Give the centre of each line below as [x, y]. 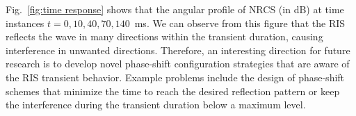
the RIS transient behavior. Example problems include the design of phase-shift [175, 77]
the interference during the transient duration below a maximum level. [156, 105]
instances [25, 23]
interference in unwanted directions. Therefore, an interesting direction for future [178, 50]
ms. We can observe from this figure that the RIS [240, 23]
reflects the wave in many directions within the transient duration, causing [164, 36]
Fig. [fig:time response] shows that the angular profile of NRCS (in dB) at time [175, 9]
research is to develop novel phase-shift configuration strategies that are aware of [178, 64]
